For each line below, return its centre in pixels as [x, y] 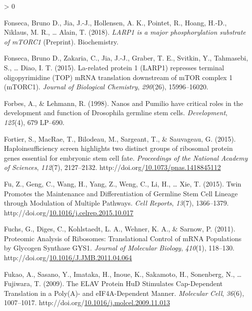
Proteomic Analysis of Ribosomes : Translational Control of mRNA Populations [123, 238]
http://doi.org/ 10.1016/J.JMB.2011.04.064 [68, 258]
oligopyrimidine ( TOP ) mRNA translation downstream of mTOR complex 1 [118, 77]
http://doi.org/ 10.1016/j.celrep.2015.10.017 [69, 212]
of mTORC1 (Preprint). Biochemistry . [61, 41]
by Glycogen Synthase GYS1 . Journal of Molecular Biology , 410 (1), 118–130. [119, 248]
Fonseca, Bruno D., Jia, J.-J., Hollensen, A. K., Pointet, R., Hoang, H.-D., [115, 22]
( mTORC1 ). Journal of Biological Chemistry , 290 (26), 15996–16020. [106, 87]
